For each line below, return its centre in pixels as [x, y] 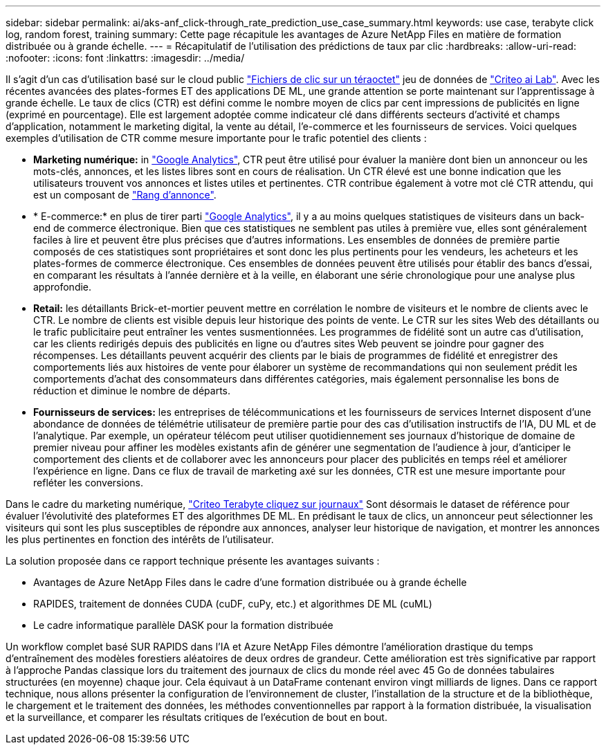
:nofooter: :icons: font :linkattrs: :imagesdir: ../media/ [125, 58]
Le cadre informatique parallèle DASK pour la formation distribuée [183, 625]
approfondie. [63, 287]
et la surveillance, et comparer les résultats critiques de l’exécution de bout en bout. [196, 717]
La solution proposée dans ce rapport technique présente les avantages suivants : [193, 561]
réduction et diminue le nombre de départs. [132, 391]
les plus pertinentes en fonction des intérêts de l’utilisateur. [140, 539]
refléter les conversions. [88, 483]
